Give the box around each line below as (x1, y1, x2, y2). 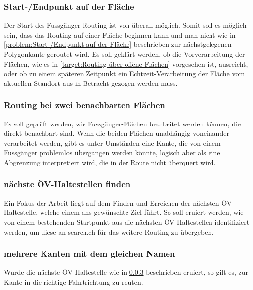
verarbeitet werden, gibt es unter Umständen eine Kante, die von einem (4, 137, 221, 148)
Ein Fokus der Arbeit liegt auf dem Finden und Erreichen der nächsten (4, 197, 219, 207)
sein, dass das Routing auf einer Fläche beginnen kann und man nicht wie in (4, 29, 236, 40)
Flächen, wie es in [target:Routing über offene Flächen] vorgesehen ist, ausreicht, (4, 58, 248, 69)
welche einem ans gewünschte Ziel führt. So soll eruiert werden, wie (40, 207, 244, 217)
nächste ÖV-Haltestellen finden (4, 178, 131, 190)
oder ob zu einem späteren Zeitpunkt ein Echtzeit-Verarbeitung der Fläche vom (4, 68, 245, 79)
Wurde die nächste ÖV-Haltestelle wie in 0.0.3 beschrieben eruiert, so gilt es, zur (4, 267, 249, 277)
